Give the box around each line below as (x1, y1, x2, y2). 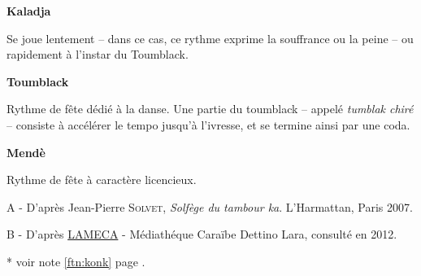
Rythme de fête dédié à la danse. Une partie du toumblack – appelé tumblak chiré (7, 100, 414, 117)
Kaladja (7, 2, 51, 19)
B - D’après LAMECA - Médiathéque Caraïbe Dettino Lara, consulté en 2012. (7, 226, 397, 243)
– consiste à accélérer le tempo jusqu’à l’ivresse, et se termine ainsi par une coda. (7, 116, 410, 133)
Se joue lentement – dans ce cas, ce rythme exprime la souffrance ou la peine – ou (7, 29, 414, 46)
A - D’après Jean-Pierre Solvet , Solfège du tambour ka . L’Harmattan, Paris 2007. (7, 198, 413, 215)
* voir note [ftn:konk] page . (7, 252, 145, 269)
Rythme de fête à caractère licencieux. (7, 171, 197, 188)
